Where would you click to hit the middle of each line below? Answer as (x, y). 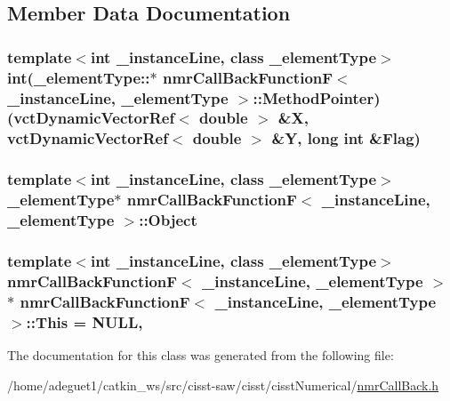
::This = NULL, (84, 321)
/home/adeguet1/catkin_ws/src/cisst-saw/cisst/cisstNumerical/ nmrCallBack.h (223, 385)
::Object (168, 220)
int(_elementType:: (79, 77)
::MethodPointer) (317, 97)
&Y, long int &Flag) (346, 138)
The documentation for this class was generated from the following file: (201, 354)
